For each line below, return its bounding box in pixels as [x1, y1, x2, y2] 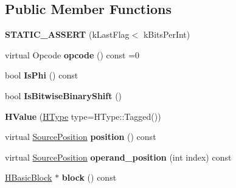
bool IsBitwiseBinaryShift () [5, 89, 122, 102]
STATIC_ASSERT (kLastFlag [5, 28, 130, 41]
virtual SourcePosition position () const [5, 130, 156, 143]
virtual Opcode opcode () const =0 [5, 48, 140, 61]
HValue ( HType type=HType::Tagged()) [5, 110, 161, 122]
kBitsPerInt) [143, 28, 190, 41]
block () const [61, 171, 117, 184]
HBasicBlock [5, 171, 52, 184]
